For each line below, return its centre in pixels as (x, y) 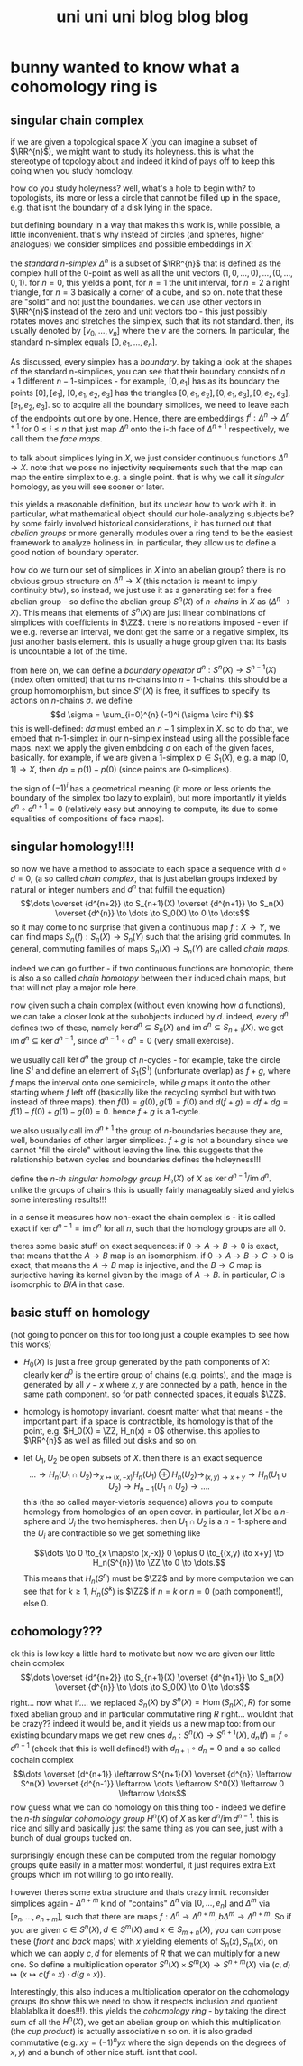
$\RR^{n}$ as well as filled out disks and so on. (110, 1440)
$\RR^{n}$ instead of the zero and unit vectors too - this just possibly (139, 311)
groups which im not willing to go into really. (92, 1874)
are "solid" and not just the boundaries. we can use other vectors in (136, 301)
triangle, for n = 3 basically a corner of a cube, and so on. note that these (147, 292)
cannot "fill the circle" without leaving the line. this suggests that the (137, 1150)
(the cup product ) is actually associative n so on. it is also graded (131, 2032)
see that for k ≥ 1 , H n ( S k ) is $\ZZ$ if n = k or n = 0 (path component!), (153, 1592)
